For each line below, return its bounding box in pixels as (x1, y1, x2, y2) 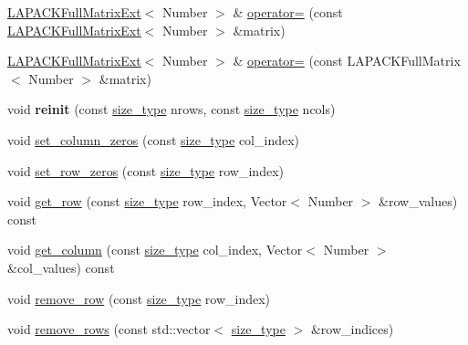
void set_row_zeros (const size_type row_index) (7, 161, 284, 180)
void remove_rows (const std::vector (7, 319, 211, 339)
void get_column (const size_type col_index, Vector (7, 240, 303, 259)
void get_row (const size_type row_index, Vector (7, 192, 287, 211)
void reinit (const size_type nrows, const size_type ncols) (7, 99, 336, 119)
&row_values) (379, 192, 458, 211)
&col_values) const (7, 257, 115, 277)
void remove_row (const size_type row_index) (7, 288, 271, 308)
